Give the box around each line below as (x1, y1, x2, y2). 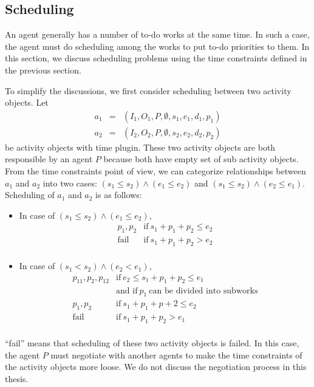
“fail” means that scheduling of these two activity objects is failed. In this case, (5, 337, 299, 349)
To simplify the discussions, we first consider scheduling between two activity (5, 84, 292, 97)
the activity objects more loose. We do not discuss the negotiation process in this (5, 360, 307, 373)
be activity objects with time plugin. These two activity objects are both (5, 140, 276, 153)
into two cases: (43, 176, 97, 189)
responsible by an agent (5, 152, 93, 165)
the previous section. (5, 63, 81, 76)
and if (116, 286, 138, 295)
